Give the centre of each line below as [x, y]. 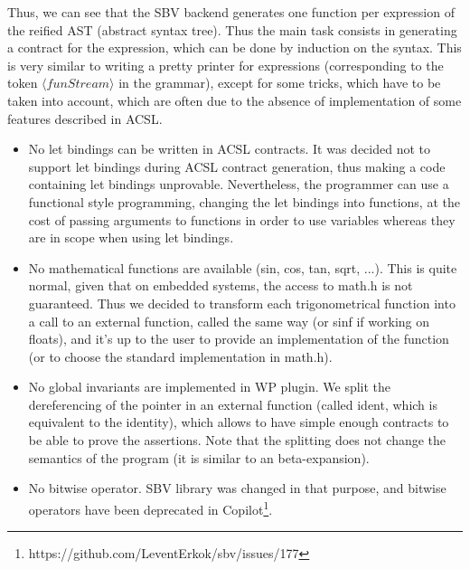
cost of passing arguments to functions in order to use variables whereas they [242, 219]
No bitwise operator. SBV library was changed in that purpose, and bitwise [237, 488]
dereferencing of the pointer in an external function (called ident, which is [233, 404]
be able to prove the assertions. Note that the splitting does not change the [237, 440]
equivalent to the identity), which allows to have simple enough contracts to [239, 422]
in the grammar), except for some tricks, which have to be [280, 83]
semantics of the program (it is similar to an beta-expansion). [199, 457]
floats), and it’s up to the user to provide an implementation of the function [239, 339]
